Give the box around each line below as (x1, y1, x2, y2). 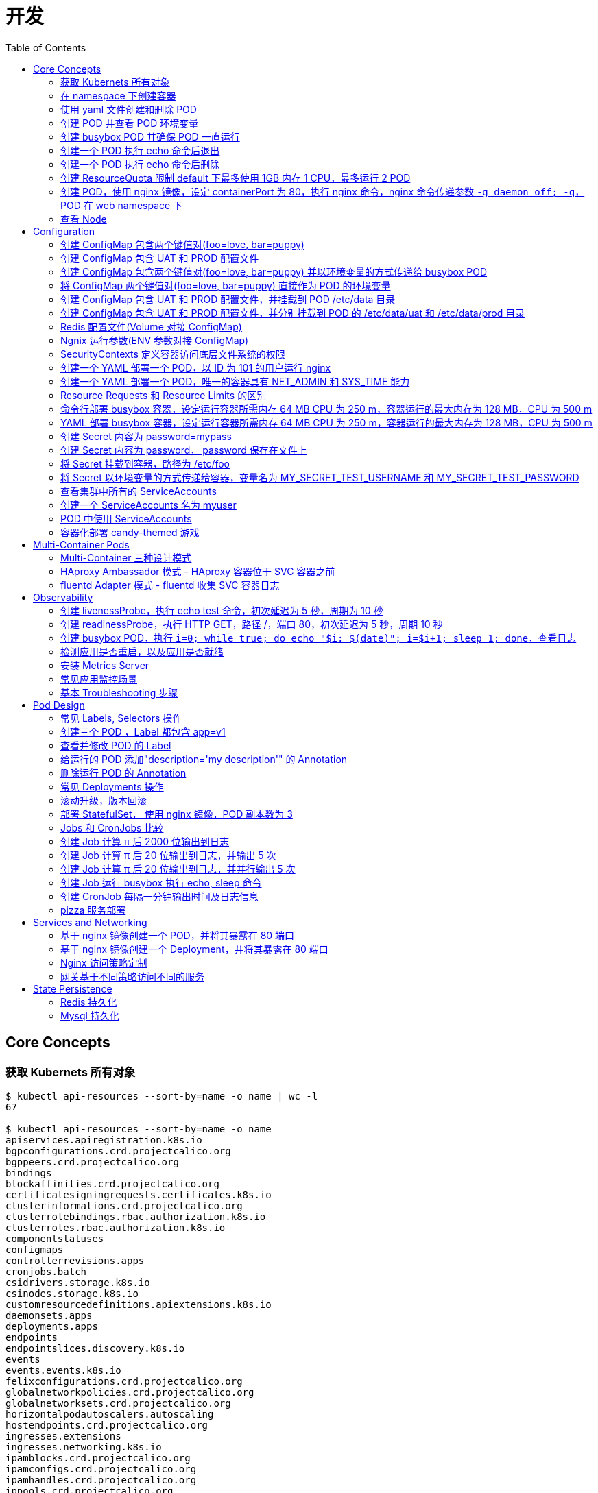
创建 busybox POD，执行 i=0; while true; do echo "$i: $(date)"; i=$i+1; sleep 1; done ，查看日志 (60, 631, 577, 644)
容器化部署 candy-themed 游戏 (60, 526, 200, 538)
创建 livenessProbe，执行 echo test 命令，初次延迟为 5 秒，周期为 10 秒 (60, 604, 383, 616)
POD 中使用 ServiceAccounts (60, 512, 192, 524)
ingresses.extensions (5, 1430, 121, 1442)
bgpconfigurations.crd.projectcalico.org (5, 1145, 231, 1156)
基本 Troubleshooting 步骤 (60, 686, 178, 699)
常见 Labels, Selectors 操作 (60, 712, 182, 724)
